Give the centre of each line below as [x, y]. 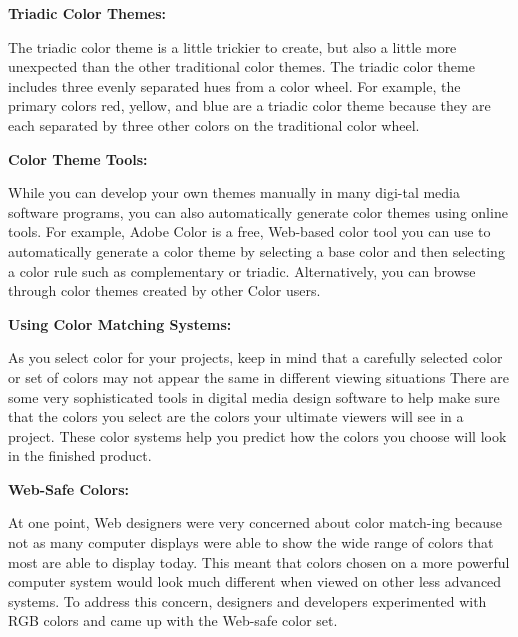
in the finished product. [80, 455]
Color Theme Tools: [78, 158]
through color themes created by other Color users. [164, 290]
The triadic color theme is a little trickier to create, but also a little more [232, 46]
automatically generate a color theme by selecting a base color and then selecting [256, 250]
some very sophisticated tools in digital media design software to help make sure [254, 396]
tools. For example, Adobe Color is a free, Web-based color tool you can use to [249, 231]
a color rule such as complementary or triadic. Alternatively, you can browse [242, 270]
